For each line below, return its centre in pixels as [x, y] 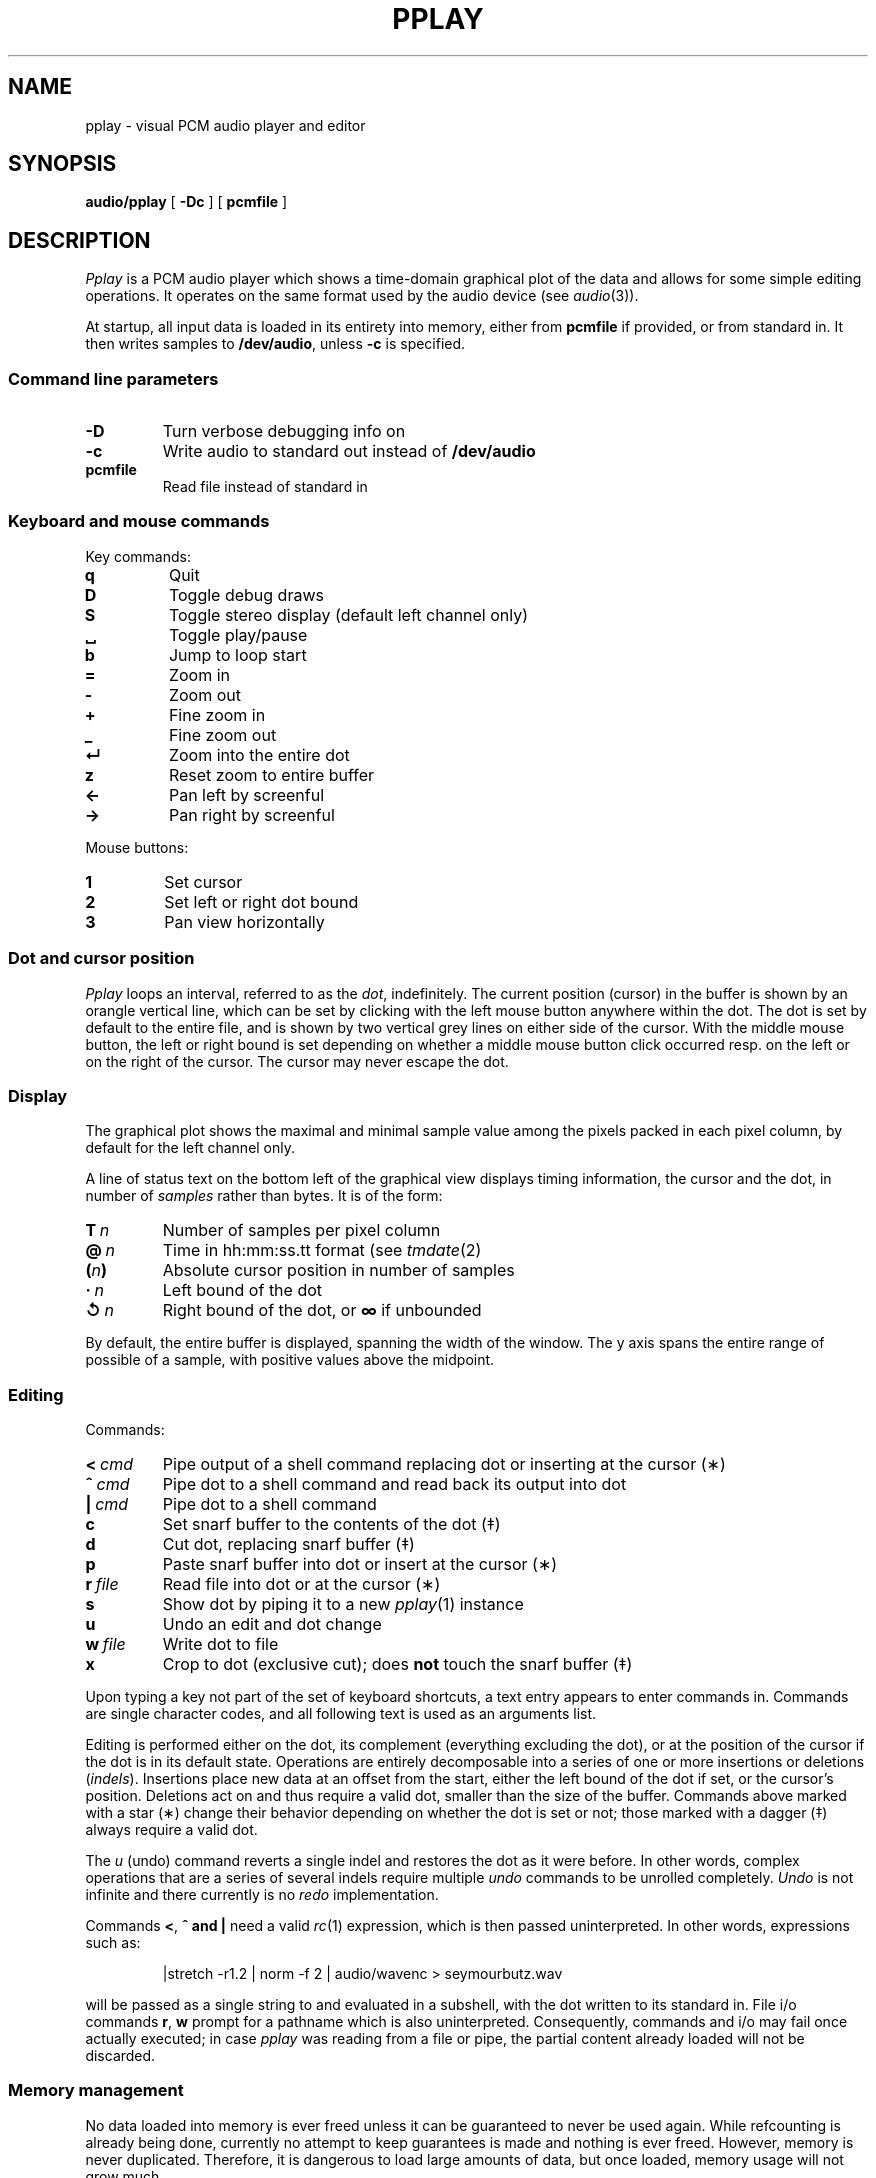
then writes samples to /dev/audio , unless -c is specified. [275, 344]
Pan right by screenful [251, 814]
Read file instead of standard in [265, 487]
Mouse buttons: [137, 847]
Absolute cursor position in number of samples [338, 1270]
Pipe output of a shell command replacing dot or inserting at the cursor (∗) [444, 1464]
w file [105, 1644]
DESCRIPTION [79, 240]
